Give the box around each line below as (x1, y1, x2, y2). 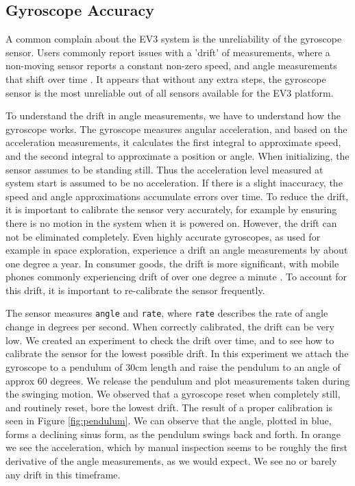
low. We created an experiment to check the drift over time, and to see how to (5, 332, 334, 347)
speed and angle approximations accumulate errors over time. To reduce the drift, (5, 189, 349, 203)
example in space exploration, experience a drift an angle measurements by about (5, 243, 348, 257)
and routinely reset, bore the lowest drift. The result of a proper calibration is (5, 400, 333, 414)
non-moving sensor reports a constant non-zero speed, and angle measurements (5, 58, 337, 73)
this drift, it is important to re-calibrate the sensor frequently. (5, 282, 265, 297)
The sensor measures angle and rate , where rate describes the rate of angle (5, 306, 328, 320)
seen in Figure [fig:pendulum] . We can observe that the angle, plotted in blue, (5, 413, 332, 428)
